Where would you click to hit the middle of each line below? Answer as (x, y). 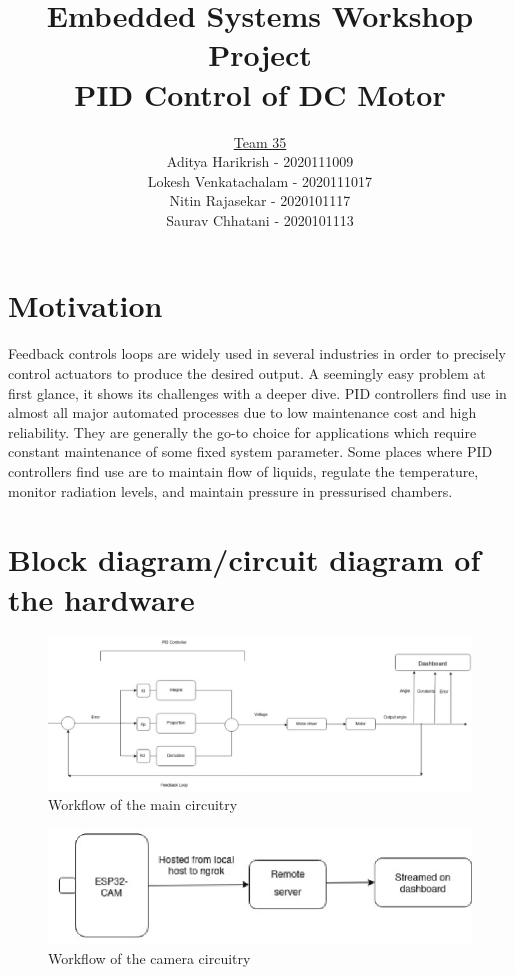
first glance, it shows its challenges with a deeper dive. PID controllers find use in (257, 392)
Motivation (85, 305)
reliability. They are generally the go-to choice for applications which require (242, 431)
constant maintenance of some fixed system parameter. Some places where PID (250, 451)
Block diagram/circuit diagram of (244, 559)
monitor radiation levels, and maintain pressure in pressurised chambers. (230, 490)
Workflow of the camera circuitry (149, 957)
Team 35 (260, 141)
